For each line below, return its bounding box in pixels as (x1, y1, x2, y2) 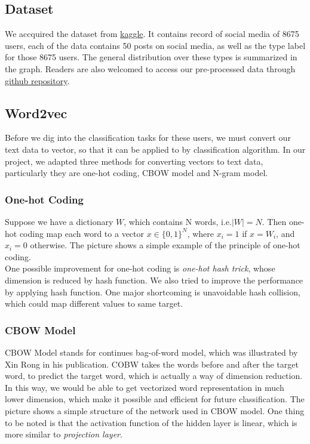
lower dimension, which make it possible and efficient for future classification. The (5, 393, 305, 405)
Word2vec (5, 103, 67, 122)
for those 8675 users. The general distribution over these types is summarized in (5, 51, 297, 63)
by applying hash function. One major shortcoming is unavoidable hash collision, (5, 285, 300, 298)
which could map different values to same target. (5, 297, 183, 310)
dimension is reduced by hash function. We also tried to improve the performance (5, 273, 303, 286)
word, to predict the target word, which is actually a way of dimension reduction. (5, 369, 303, 382)
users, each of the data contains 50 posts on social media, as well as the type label (5, 39, 306, 51)
